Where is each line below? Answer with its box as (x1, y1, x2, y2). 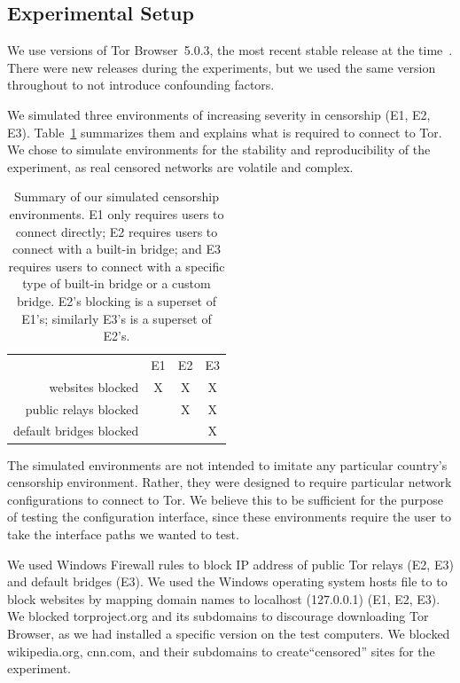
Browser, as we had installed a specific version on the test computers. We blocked (7, 624, 450, 642)
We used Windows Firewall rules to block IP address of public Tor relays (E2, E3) (7, 554, 454, 573)
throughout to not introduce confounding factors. (7, 75, 275, 94)
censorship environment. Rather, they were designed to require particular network (7, 473, 452, 491)
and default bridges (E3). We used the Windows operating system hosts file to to (7, 572, 448, 591)
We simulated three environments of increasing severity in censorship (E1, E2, (7, 105, 431, 123)
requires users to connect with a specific (8, 256, 225, 275)
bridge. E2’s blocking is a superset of (16, 291, 216, 310)
